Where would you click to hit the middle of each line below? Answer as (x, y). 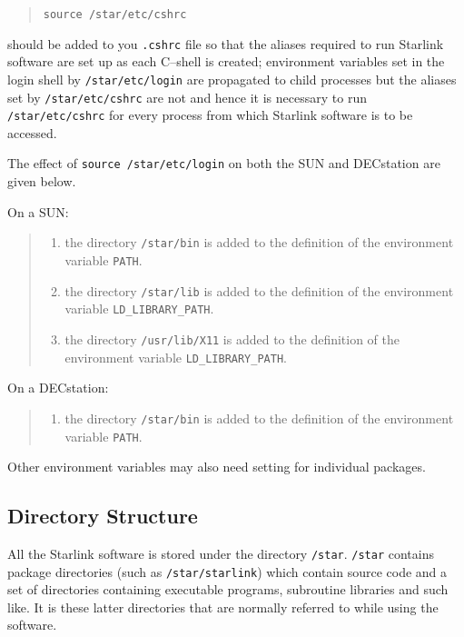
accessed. (32, 132)
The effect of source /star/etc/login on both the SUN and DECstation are (224, 163)
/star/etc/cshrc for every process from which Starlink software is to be (210, 115)
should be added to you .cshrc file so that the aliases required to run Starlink (226, 43)
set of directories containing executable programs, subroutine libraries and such (228, 589)
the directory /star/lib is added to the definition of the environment (259, 290)
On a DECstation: (58, 388)
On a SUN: (38, 211)
